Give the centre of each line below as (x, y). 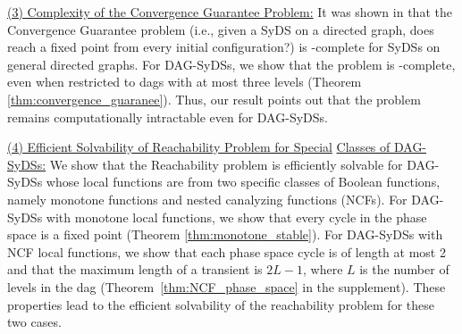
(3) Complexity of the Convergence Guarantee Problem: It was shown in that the (230, 12)
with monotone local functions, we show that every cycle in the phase (236, 217)
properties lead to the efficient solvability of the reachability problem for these (221, 304)
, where (323, 269)
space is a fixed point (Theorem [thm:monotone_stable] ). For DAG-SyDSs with (225, 234)
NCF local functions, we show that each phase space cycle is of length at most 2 (227, 251)
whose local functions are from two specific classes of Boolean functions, (243, 182)
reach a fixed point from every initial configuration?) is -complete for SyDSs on (224, 47)
